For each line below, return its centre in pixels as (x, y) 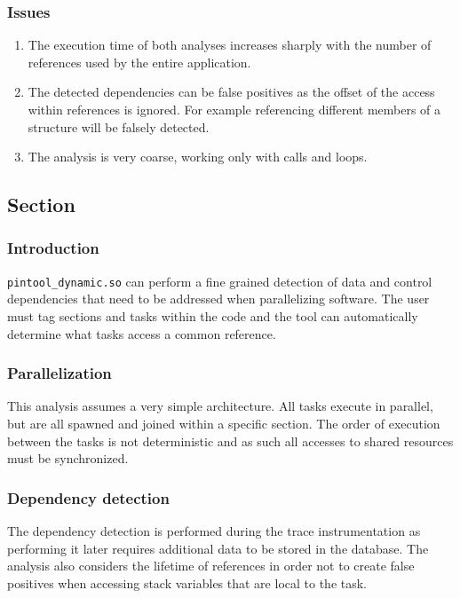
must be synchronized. (68, 458)
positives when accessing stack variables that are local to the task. (187, 582)
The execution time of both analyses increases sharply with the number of (230, 45)
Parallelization (59, 373)
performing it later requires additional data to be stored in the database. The (218, 548)
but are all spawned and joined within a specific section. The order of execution (224, 424)
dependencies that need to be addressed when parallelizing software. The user (218, 299)
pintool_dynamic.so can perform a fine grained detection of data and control (220, 281)
